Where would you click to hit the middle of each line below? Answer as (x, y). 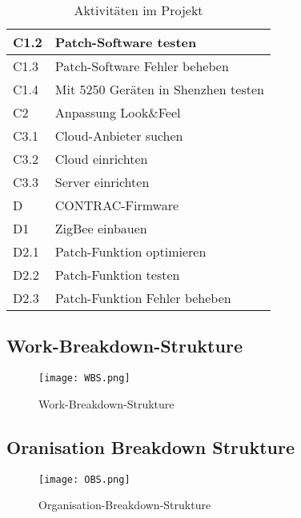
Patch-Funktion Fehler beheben (143, 298)
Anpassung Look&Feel (118, 112)
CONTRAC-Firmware (117, 205)
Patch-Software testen (126, 42)
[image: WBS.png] (84, 379)
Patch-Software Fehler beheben (142, 66)
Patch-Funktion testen (117, 275)
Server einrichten (102, 182)
